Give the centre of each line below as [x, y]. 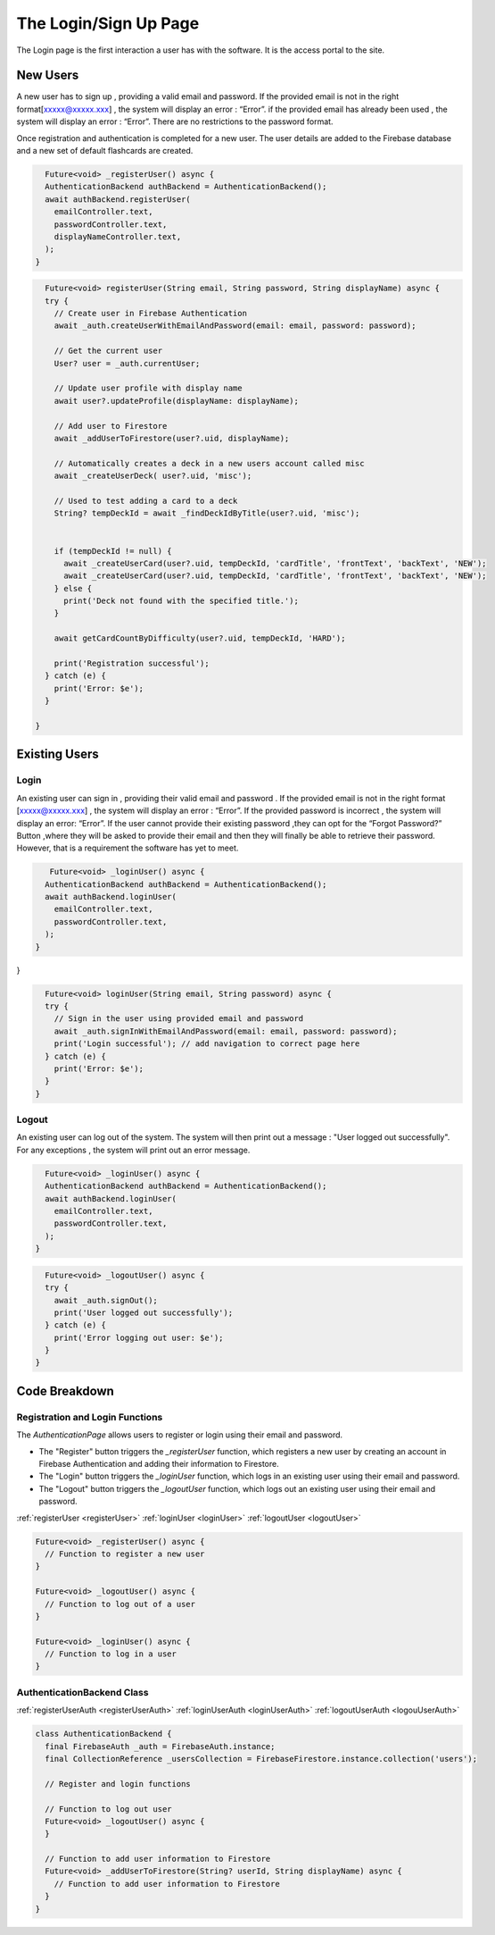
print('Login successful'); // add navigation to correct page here [207, 1044]
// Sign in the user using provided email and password [179, 1019]
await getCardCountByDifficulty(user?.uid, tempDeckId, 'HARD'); [200, 638]
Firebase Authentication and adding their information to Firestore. [159, 1464]
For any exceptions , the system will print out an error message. [133, 1150]
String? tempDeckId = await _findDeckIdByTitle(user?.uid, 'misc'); [207, 513]
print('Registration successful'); [132, 664]
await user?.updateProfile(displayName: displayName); [176, 401]
